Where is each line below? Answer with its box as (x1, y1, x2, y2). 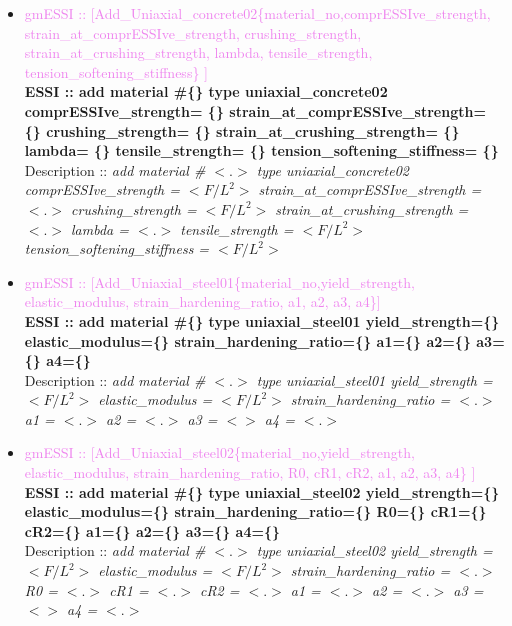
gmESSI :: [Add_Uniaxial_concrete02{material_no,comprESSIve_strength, (24, 3, 491, 23)
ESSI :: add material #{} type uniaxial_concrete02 (24, 81, 388, 102)
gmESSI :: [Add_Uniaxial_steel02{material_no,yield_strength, (24, 442, 415, 463)
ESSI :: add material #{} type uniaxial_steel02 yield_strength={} (24, 481, 500, 502)
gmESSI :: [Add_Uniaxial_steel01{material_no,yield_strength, (24, 271, 415, 292)
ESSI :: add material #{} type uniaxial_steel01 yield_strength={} (24, 310, 500, 331)
